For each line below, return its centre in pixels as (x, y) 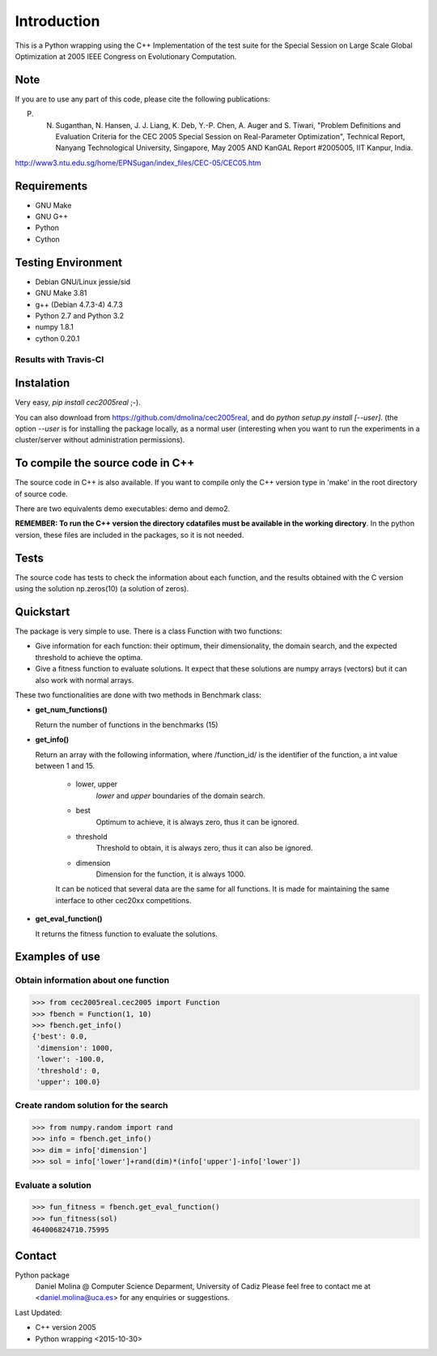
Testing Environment (69, 262)
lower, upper (97, 784)
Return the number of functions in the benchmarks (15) (127, 724)
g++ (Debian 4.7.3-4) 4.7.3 (79, 305)
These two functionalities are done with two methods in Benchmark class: (138, 695)
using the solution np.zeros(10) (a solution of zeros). (102, 589)
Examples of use (57, 957)
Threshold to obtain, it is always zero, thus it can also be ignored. (204, 848)
